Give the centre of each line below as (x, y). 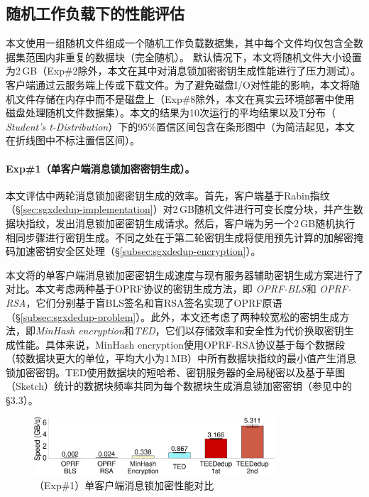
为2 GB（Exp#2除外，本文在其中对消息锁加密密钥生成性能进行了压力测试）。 (183, 71)
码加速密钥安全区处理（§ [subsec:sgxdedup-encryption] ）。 (133, 251)
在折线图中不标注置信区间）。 (73, 140)
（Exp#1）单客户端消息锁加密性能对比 (124, 485)
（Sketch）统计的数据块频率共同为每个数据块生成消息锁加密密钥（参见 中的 (179, 386)
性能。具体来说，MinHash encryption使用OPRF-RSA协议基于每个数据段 (180, 344)
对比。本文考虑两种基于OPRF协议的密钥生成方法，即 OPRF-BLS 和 (161, 289)
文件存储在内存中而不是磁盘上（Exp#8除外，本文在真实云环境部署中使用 (185, 98)
